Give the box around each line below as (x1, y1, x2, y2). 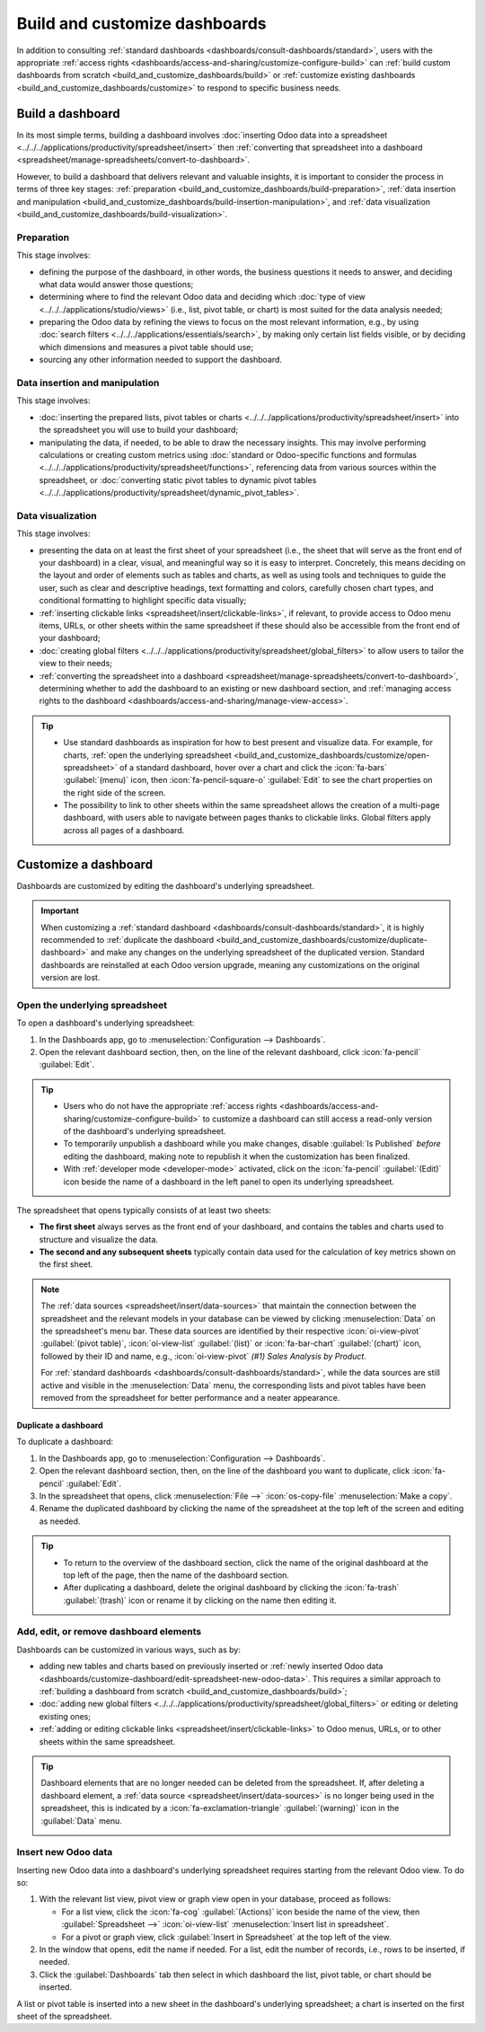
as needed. (39, 1516, 81, 1526)
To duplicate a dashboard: (16, 1437, 114, 1447)
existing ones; (39, 1711, 92, 1721)
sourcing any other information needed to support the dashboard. (39, 355, 283, 365)
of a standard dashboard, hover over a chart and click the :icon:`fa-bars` (119, 761, 388, 772)
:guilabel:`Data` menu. (40, 1815, 123, 1826)
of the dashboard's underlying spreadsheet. (63, 1125, 226, 1136)
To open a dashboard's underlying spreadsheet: (16, 1017, 195, 1028)
